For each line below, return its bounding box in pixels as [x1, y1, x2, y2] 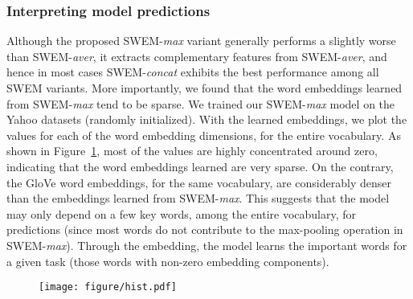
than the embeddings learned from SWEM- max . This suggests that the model [6, 190, 390, 207]
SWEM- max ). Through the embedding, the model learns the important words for [6, 236, 407, 253]
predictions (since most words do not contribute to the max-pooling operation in [6, 221, 403, 238]
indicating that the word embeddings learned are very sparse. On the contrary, [6, 158, 394, 174]
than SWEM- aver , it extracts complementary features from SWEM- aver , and [6, 47, 387, 64]
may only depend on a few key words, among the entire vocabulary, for [6, 205, 357, 222]
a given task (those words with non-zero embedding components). [6, 252, 329, 269]
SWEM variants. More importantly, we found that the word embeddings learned [6, 80, 403, 96]
